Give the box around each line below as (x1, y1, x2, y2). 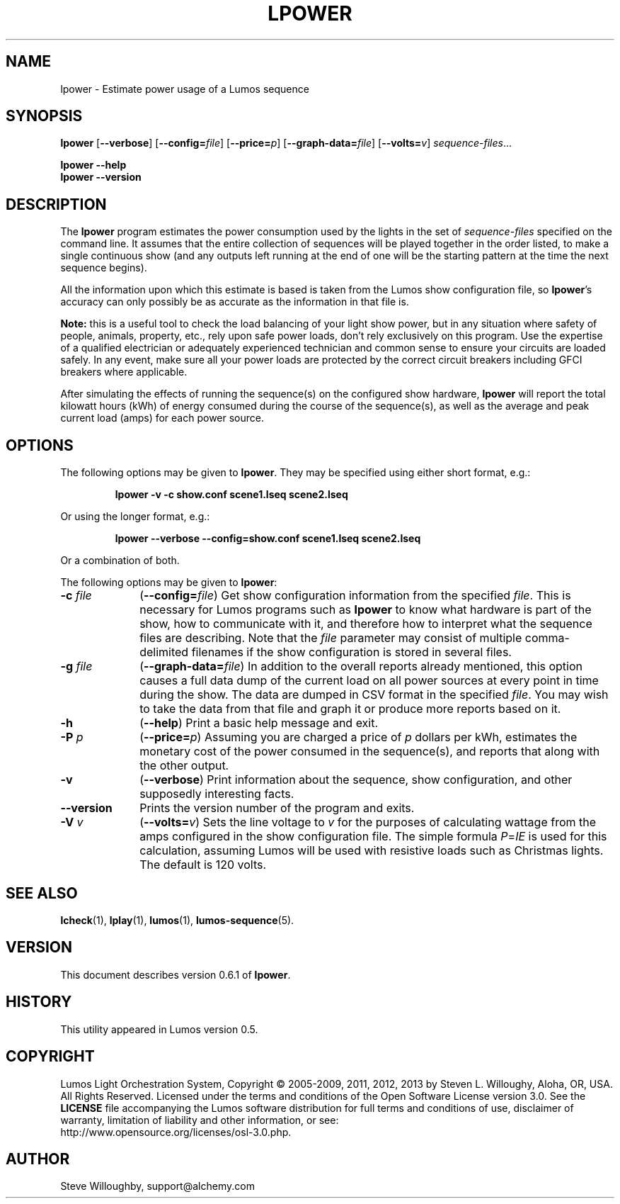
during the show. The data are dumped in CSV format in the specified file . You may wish (139, 687, 609, 702)
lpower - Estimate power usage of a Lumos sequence (60, 82, 309, 95)
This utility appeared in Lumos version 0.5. (60, 1023, 258, 1035)
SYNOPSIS (6, 107, 83, 125)
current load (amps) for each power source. (60, 412, 265, 424)
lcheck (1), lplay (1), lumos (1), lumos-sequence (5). (60, 913, 294, 926)
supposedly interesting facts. (139, 787, 294, 801)
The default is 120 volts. (139, 857, 267, 872)
